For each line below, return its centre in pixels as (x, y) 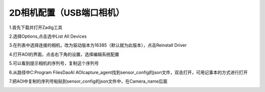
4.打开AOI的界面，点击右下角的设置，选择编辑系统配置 (64, 54)
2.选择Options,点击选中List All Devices (48, 36)
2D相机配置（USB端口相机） (67, 13)
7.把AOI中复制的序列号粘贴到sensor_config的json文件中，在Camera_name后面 (88, 81)
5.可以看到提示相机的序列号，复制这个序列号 (54, 63)
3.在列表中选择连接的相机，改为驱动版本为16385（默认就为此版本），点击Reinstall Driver (98, 45)
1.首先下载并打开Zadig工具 (36, 27)
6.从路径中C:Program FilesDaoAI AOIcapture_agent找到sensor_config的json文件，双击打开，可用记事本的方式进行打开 (128, 72)
